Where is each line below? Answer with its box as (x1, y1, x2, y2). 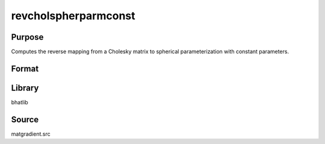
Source (11, 114, 39, 125)
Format (11, 63, 39, 74)
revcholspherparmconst (11, 9, 135, 22)
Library (11, 83, 39, 93)
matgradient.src (11, 130, 51, 137)
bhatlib (11, 98, 28, 105)
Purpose (11, 32, 44, 42)
